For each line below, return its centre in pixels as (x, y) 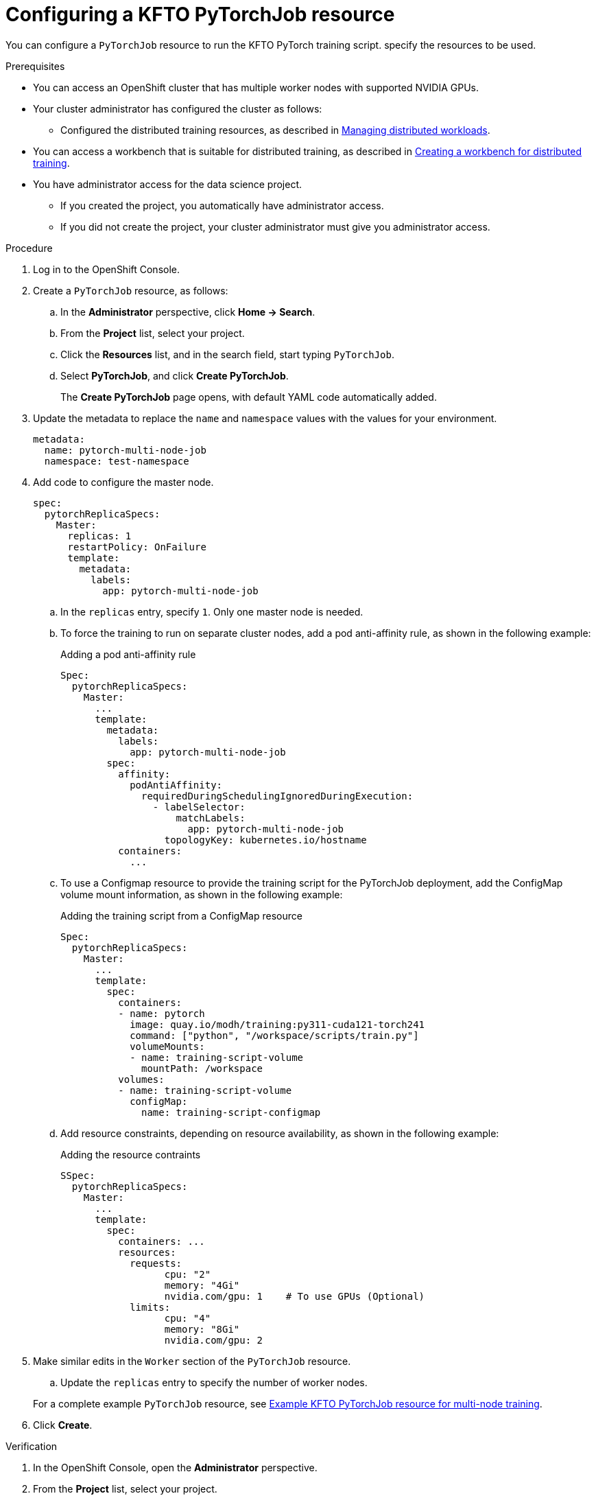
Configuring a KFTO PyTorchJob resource (200, 14)
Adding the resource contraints (131, 1154)
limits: (150, 1307)
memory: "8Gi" (202, 1329)
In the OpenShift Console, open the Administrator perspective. (175, 1467)
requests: (156, 1263)
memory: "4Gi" (202, 1285)
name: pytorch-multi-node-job (125, 450)
